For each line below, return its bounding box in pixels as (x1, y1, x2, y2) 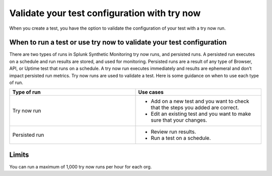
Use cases (138, 89, 164, 96)
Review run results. (151, 128, 196, 135)
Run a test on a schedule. (151, 135, 211, 142)
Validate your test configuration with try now (9, 8, 201, 19)
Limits (9, 150, 29, 159)
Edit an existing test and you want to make (151, 111, 251, 118)
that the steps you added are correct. (151, 104, 239, 111)
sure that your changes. (151, 117, 208, 124)
